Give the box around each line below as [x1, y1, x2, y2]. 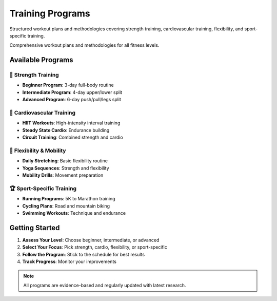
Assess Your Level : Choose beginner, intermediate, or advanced [22, 237, 160, 243]
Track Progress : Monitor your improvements [22, 258, 116, 265]
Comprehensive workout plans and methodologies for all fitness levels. [9, 42, 160, 48]
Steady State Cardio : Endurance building [22, 127, 110, 133]
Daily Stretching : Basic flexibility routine [22, 158, 108, 164]
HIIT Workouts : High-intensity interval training [22, 120, 121, 126]
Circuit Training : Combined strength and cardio [22, 134, 123, 141]
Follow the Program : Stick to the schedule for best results [22, 251, 145, 257]
